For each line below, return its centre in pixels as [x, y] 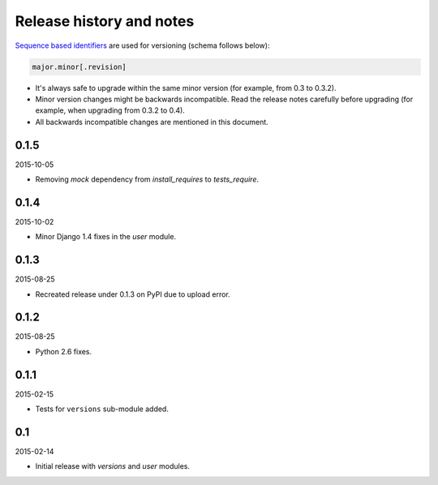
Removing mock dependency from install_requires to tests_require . [147, 179]
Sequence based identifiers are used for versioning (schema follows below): [142, 45]
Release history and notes [105, 21]
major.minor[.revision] [79, 67]
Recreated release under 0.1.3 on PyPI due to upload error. [133, 294]
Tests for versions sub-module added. [102, 409]
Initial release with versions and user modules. [113, 466]
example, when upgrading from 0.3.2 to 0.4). [110, 110]
